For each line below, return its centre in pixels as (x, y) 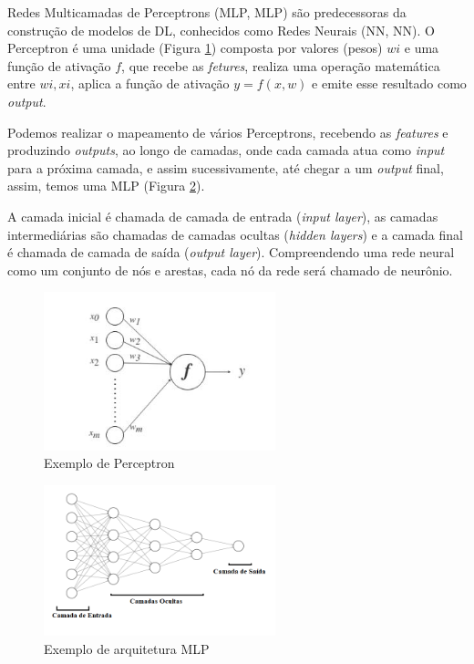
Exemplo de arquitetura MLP (127, 648)
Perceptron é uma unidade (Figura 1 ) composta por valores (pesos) (195, 48)
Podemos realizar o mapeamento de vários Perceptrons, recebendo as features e (228, 132)
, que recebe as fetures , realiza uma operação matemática (281, 65)
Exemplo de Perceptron (109, 463)
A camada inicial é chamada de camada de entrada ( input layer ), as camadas (223, 216)
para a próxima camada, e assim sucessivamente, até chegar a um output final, (226, 167)
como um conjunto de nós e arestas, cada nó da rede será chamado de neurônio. (230, 270)
